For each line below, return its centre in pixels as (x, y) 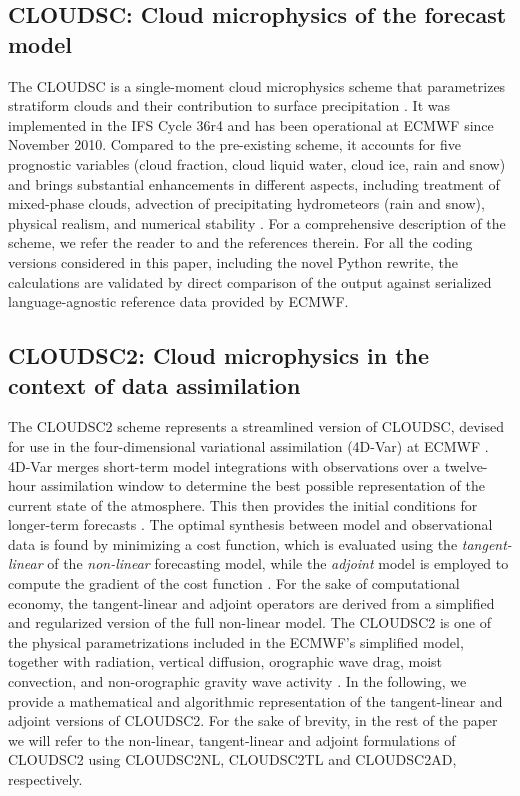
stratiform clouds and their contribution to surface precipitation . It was (229, 105)
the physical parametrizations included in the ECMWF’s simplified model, (236, 641)
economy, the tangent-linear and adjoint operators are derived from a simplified (251, 602)
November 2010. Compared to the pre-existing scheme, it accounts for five (234, 144)
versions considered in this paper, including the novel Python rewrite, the (233, 261)
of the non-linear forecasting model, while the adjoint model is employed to (278, 563)
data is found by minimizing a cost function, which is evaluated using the (233, 543)
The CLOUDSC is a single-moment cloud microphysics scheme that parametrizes (257, 85)
